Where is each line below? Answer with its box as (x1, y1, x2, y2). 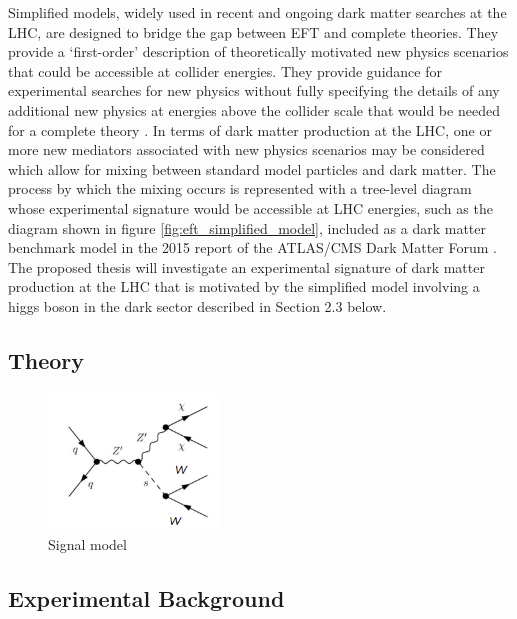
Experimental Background (8, 582, 285, 613)
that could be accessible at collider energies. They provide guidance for (8, 60, 442, 81)
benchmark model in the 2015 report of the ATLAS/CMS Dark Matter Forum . (8, 237, 497, 258)
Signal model (48, 533, 127, 554)
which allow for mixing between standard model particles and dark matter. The (8, 158, 496, 179)
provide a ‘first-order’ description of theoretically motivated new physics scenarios (8, 41, 509, 62)
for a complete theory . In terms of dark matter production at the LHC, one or (8, 119, 492, 140)
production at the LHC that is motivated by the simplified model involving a (8, 276, 480, 297)
